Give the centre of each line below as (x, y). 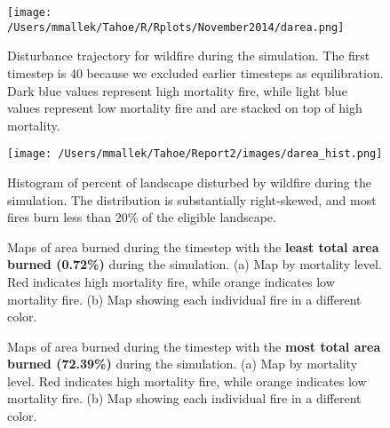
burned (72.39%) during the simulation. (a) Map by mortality (183, 364)
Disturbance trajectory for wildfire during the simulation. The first (189, 55)
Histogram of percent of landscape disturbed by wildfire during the (189, 182)
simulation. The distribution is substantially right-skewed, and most (192, 199)
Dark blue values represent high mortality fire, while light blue (177, 90)
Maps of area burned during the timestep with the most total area (194, 346)
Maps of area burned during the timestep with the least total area (193, 246)
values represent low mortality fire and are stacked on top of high (185, 108)
